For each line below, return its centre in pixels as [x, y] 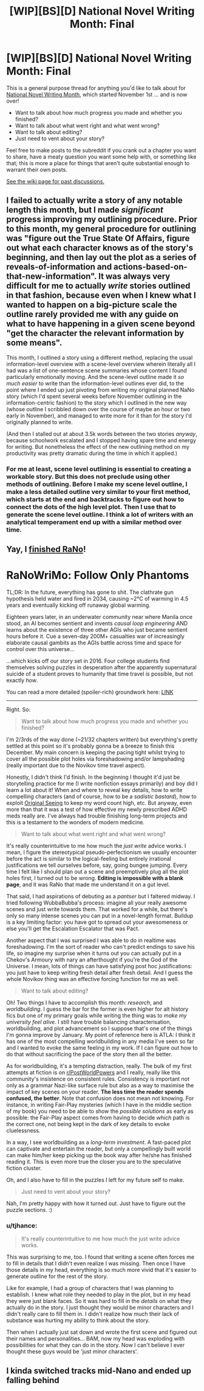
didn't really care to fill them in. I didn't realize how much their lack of [93, 1314]
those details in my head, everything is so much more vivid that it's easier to [101, 1270]
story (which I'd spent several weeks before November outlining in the [94, 396]
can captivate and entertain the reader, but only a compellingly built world [99, 1149]
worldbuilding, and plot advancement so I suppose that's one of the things [99, 1028]
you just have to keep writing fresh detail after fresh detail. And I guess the [100, 972]
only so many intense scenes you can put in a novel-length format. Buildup [100, 916]
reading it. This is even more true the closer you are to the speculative [94, 1162]
